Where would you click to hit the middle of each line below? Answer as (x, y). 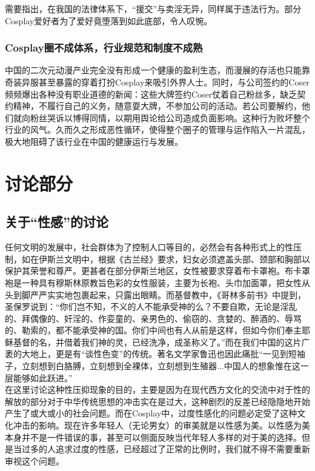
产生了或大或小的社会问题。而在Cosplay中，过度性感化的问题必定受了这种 (151, 413)
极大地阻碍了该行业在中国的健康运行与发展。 (94, 141)
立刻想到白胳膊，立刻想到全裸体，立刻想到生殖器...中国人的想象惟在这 (161, 366)
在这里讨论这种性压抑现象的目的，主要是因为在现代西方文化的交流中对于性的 (157, 389)
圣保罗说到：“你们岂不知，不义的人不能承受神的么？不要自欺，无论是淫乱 (151, 306)
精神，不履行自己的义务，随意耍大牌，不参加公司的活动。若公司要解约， (157, 106)
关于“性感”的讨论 (57, 222)
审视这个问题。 (35, 460)
